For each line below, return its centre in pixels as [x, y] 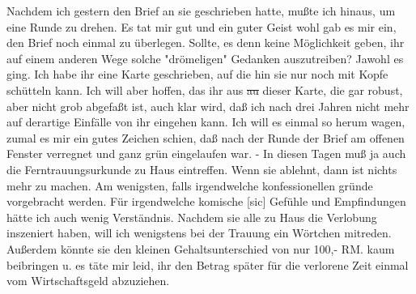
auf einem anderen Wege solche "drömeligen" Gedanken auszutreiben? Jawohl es [205, 58]
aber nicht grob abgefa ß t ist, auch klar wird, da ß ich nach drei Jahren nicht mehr [208, 106]
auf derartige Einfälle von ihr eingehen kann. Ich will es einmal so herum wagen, [206, 122]
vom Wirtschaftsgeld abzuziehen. [88, 281]
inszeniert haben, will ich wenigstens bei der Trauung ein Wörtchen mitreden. [199, 233]
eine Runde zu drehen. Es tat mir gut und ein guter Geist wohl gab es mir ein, [202, 26]
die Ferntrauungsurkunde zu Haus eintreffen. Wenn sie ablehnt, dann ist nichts [202, 169]
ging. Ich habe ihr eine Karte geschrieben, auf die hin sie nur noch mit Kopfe [197, 74]
